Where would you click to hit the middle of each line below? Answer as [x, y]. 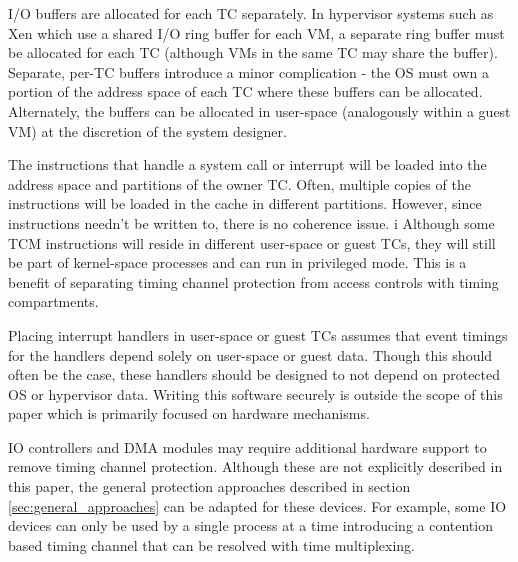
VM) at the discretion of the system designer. [147, 130]
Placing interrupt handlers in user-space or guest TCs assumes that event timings [258, 334]
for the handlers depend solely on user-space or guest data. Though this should [250, 354]
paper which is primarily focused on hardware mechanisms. [189, 413]
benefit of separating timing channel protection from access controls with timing [253, 281]
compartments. [53, 301]
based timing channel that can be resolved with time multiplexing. [211, 544]
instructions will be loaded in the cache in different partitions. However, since [245, 203]
